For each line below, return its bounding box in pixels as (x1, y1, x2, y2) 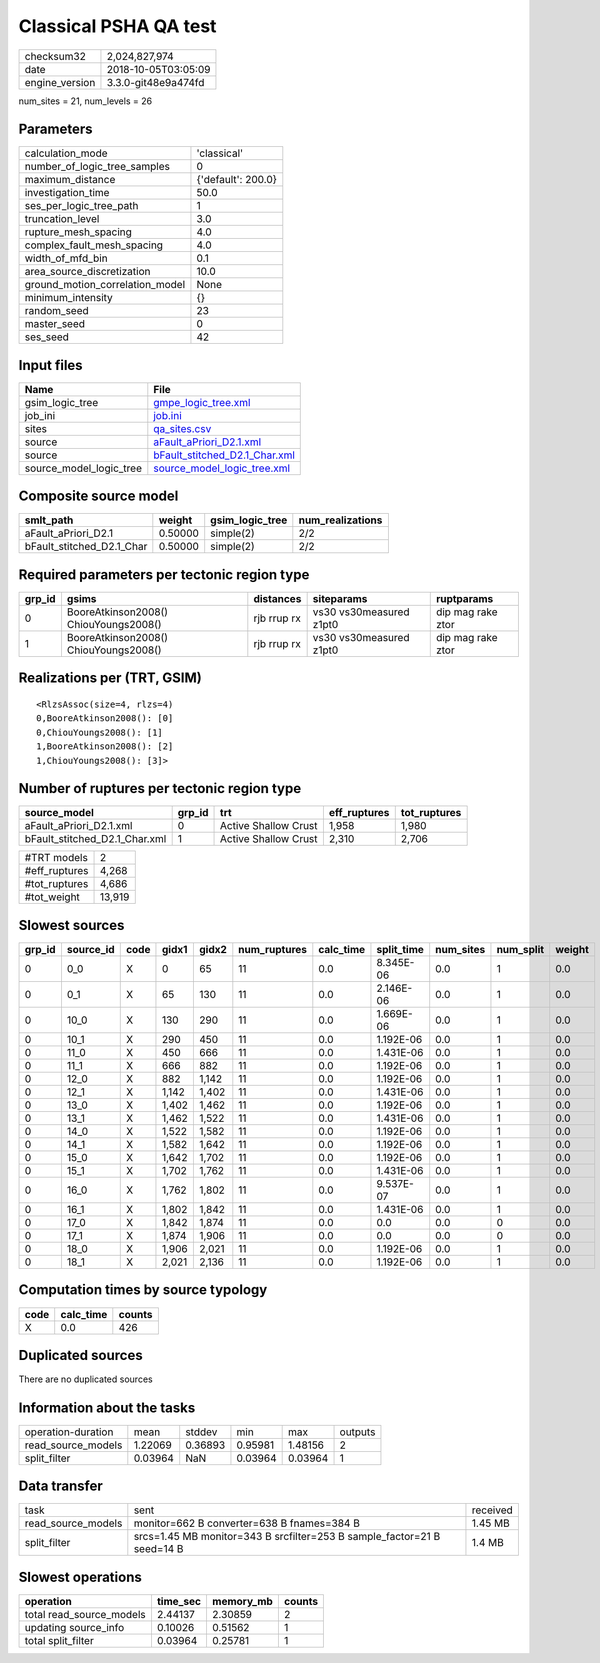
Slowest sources (18, 916, 125, 934)
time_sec (156, 1594, 202, 1608)
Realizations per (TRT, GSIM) (18, 670, 202, 687)
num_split (496, 943, 545, 956)
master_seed (24, 317, 85, 331)
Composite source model (18, 488, 179, 505)
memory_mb (211, 1594, 274, 1608)
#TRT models (24, 851, 89, 865)
